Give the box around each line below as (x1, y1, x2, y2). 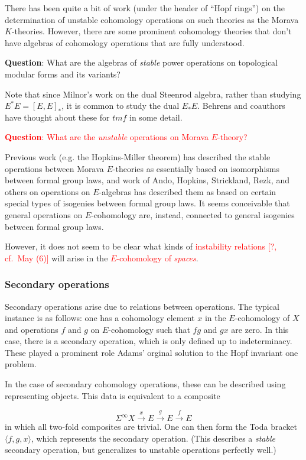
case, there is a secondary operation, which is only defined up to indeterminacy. (5, 335, 292, 347)
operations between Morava (5, 162, 104, 174)
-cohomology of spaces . (116, 251, 198, 264)
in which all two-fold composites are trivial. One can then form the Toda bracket (5, 420, 297, 433)
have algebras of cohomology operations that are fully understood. (5, 36, 245, 48)
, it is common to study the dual (61, 99, 180, 112)
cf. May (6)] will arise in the (5, 251, 108, 264)
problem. (5, 358, 37, 370)
